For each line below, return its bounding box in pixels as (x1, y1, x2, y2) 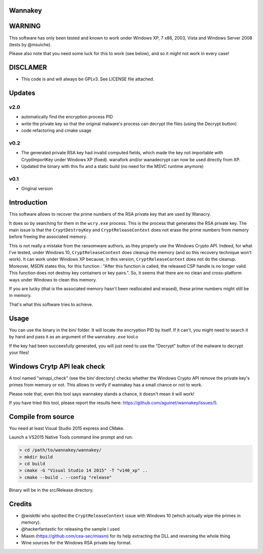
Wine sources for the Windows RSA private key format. (21, 540, 132, 546)
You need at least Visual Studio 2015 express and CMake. (9, 425, 125, 431)
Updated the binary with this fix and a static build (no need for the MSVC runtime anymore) (21, 164, 204, 169)
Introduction (9, 199, 48, 207)
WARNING (9, 22, 41, 30)
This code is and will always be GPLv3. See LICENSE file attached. (21, 76, 154, 82)
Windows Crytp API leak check (9, 362, 105, 370)
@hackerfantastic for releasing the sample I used (21, 526, 120, 532)
